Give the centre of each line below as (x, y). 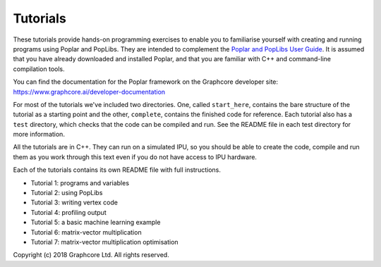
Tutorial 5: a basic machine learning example (96, 223)
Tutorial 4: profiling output (68, 212)
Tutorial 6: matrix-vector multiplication (86, 232)
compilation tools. (39, 69)
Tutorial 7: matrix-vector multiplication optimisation (105, 242)
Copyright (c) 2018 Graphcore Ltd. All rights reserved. (91, 255)
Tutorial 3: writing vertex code (74, 203)
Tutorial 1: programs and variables (80, 182)
